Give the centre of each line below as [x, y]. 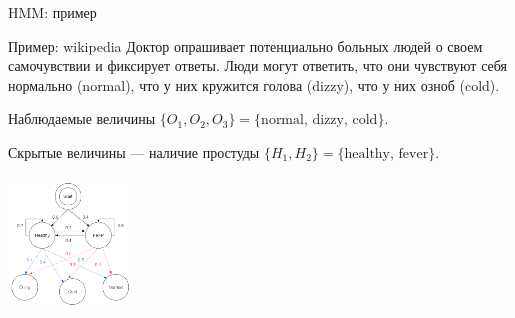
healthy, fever [386, 153]
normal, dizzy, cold [319, 120]
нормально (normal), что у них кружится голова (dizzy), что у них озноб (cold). [254, 84]
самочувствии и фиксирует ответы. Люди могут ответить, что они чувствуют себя [257, 65]
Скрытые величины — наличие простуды [134, 151]
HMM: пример [52, 12]
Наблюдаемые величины [82, 118]
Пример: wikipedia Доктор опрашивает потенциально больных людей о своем [245, 45]
